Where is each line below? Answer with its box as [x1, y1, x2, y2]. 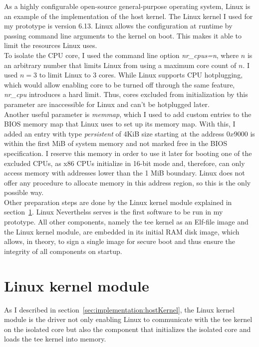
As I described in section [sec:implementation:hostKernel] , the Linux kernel [4, 304, 235, 314]
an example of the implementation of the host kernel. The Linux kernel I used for [4, 10, 253, 21]
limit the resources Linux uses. [4, 40, 97, 50]
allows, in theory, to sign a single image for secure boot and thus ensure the [4, 236, 235, 246]
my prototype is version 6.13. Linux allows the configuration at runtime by [4, 20, 233, 31]
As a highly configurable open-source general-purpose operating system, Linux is [4, 1, 251, 11]
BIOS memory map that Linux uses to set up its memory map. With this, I [4, 118, 236, 129]
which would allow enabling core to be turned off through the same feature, [4, 79, 235, 89]
